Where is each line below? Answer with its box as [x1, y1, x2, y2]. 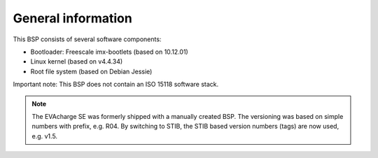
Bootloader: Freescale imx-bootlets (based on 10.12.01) [30, 48, 188, 56]
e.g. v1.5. [31, 131, 58, 140]
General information [13, 10, 132, 26]
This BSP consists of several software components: [13, 35, 162, 43]
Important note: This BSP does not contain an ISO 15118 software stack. [13, 80, 219, 89]
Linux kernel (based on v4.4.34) [30, 57, 123, 66]
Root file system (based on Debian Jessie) [30, 67, 153, 76]
